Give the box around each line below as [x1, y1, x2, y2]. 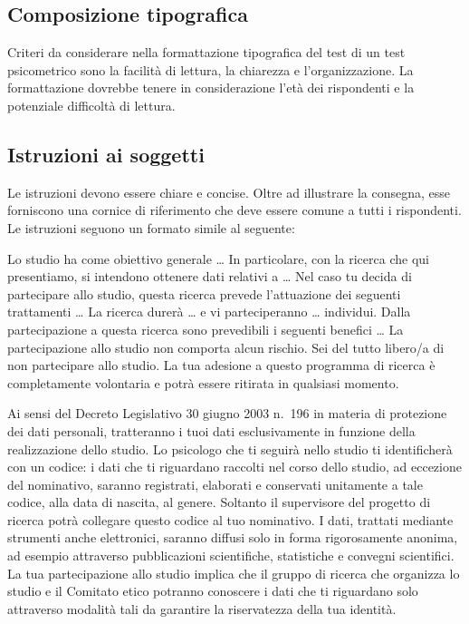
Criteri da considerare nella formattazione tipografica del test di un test [7, 43, 406, 62]
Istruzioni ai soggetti [7, 140, 205, 168]
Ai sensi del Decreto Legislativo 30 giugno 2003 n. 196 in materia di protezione [7, 404, 447, 423]
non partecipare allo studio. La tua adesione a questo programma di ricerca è [7, 356, 435, 375]
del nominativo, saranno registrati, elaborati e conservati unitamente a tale [7, 474, 423, 493]
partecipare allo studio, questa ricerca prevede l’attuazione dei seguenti [7, 284, 401, 303]
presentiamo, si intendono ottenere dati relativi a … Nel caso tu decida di [7, 267, 412, 286]
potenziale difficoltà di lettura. [7, 95, 176, 114]
